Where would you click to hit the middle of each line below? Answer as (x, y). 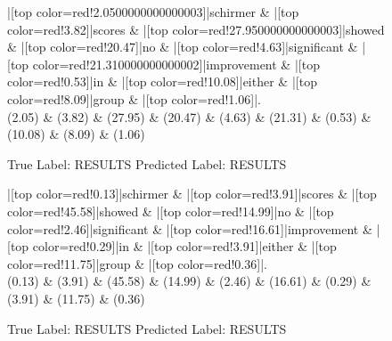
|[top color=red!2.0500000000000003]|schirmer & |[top (153, 12)
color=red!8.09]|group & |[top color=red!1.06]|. (134, 98)
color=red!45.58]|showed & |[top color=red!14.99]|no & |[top (171, 211)
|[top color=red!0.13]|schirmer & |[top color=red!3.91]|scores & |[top (192, 194)
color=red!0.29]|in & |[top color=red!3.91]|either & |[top (184, 246)
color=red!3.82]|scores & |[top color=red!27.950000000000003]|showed (196, 29)
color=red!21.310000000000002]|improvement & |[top (176, 64)
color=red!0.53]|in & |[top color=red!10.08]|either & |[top (162, 81)
